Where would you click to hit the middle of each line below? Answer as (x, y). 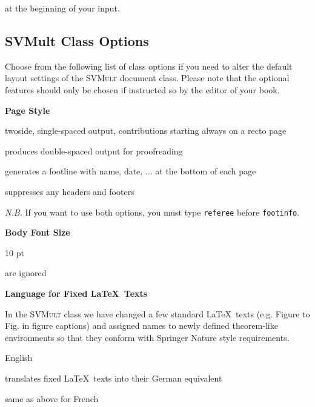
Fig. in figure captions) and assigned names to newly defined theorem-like (141, 326)
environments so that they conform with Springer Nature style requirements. (147, 337)
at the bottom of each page (206, 171)
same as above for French (52, 398)
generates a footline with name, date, (74, 171)
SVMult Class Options (77, 40)
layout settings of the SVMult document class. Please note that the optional (147, 78)
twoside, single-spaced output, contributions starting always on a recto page (146, 131)
